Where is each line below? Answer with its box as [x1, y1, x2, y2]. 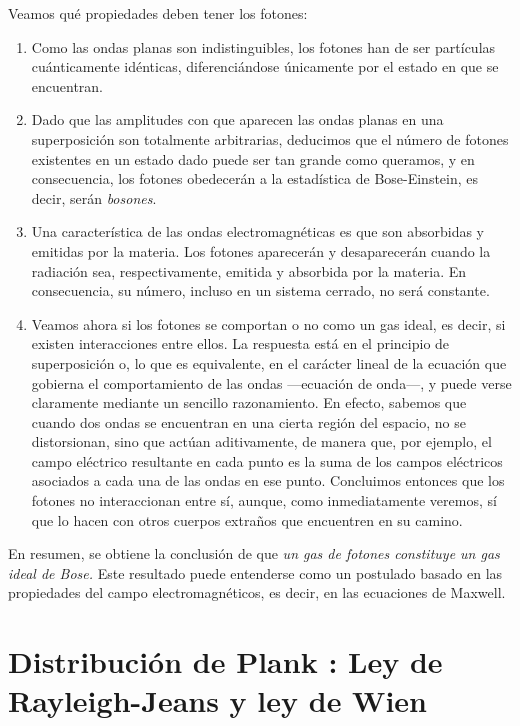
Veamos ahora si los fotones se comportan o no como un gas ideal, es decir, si [31, 313, 506, 334]
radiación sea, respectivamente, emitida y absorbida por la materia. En [31, 260, 467, 281]
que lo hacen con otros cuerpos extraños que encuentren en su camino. [31, 509, 463, 530]
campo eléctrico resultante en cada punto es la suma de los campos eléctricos [31, 450, 503, 471]
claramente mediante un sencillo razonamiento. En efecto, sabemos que [31, 392, 467, 413]
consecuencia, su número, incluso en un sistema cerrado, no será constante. [31, 280, 490, 301]
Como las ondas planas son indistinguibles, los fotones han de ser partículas [31, 36, 496, 57]
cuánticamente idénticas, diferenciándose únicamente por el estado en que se [31, 56, 499, 77]
